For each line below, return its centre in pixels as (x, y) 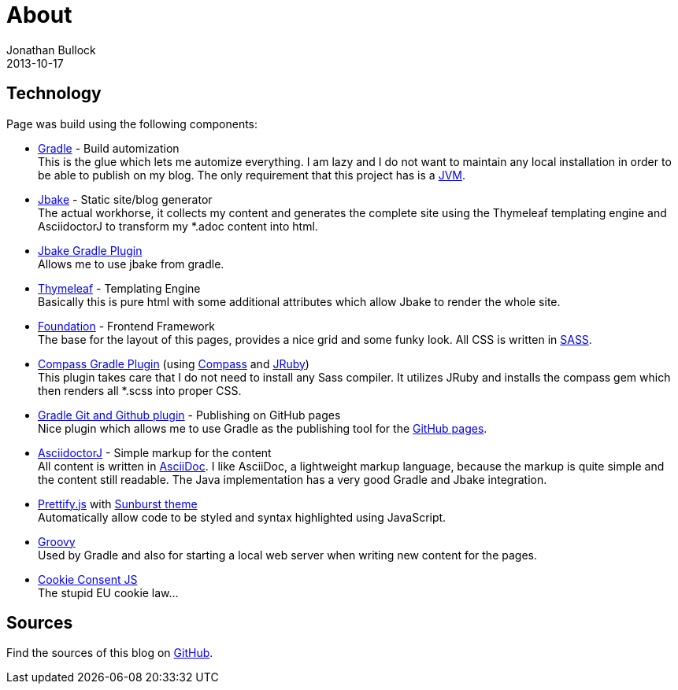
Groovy (57, 541)
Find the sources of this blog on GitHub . (110, 653)
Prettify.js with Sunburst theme (118, 504)
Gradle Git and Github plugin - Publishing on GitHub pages (189, 415)
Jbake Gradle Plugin (90, 250)
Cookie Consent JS (88, 579)
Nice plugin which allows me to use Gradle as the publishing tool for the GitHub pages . (263, 428)
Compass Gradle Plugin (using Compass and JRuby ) (174, 363)
